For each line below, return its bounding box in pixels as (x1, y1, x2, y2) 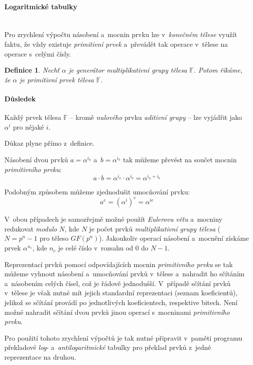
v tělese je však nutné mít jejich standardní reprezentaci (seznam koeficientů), (4, 288, 238, 298)
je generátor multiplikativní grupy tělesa (68, 65, 187, 75)
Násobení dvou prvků (4, 154, 68, 164)
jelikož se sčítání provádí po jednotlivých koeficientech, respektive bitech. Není (4, 297, 238, 307)
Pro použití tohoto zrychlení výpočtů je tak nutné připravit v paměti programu (4, 332, 242, 343)
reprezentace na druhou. (4, 352, 76, 362)
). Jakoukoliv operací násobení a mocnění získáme (99, 233, 249, 243)
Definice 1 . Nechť (4, 65, 59, 75)
